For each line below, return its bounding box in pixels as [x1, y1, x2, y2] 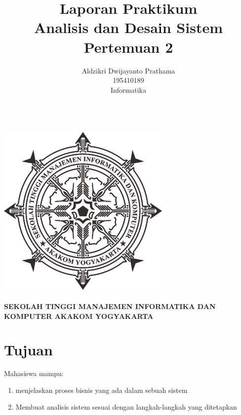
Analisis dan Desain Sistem [34, 17, 223, 37]
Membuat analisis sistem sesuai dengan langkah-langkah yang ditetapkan [15, 401, 237, 412]
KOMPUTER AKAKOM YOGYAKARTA [4, 311, 154, 321]
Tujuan [4, 340, 53, 360]
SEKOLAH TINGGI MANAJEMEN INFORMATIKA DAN [4, 301, 216, 311]
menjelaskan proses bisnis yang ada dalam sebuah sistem [15, 384, 188, 395]
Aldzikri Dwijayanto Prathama [81, 65, 175, 75]
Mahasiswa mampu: [4, 368, 64, 379]
